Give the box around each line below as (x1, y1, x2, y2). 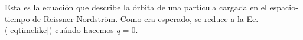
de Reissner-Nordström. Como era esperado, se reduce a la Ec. (32, 12, 259, 24)
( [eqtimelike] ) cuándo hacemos (5, 24, 114, 36)
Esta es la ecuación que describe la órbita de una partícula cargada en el (5, 1, 267, 13)
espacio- (269, 1, 298, 13)
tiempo (5, 12, 30, 24)
